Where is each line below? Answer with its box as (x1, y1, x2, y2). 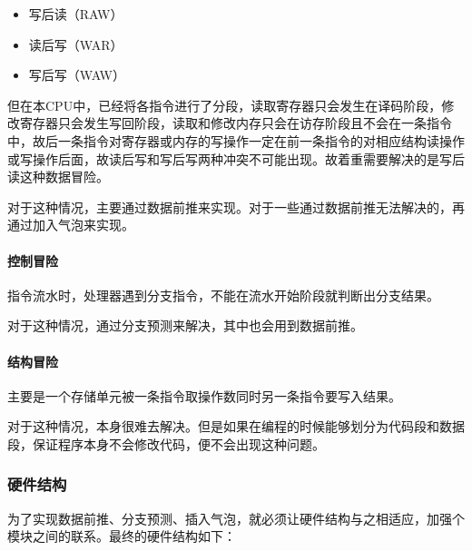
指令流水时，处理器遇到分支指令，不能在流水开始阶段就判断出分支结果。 (7, 285, 439, 304)
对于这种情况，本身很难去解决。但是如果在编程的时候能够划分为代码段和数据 (7, 417, 465, 436)
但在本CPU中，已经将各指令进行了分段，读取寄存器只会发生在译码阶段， (7, 95, 442, 114)
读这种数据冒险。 (7, 167, 109, 186)
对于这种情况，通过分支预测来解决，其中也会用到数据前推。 (7, 316, 363, 335)
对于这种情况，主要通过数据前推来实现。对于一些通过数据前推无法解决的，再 (7, 197, 465, 216)
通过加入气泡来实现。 (7, 215, 134, 234)
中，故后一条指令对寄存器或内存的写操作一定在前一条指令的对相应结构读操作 (7, 131, 465, 150)
